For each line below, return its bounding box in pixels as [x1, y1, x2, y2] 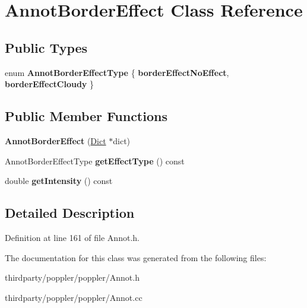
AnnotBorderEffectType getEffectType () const [5, 154, 185, 167]
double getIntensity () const [5, 174, 113, 187]
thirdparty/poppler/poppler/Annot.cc [5, 291, 143, 303]
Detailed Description [5, 204, 135, 222]
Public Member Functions [5, 107, 167, 125]
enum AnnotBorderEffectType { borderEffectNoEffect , [5, 66, 229, 78]
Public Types [5, 38, 88, 56]
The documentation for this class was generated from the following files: [5, 251, 267, 263]
